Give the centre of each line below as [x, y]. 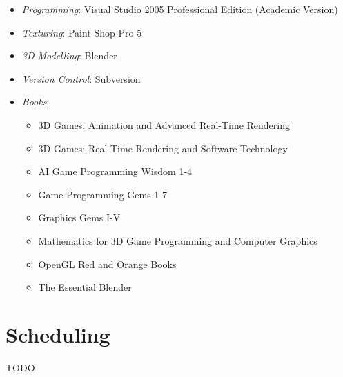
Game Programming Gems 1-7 [103, 194]
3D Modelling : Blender [69, 55]
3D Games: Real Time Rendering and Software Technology [163, 148]
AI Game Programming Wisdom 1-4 [115, 171]
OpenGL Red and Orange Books [107, 264]
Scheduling [58, 334]
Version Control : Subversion [81, 78]
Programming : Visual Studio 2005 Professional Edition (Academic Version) [180, 9]
